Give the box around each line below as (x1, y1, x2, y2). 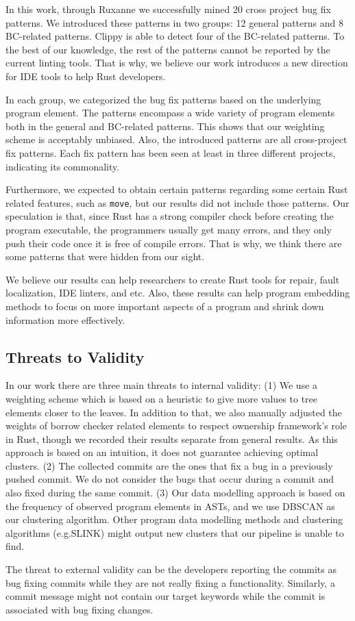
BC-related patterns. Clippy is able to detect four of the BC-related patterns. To (5, 29, 345, 43)
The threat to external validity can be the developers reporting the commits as (5, 562, 337, 576)
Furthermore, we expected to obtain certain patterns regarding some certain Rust (5, 182, 348, 197)
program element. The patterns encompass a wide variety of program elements (5, 105, 335, 120)
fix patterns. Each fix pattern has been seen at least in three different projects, (5, 145, 336, 160)
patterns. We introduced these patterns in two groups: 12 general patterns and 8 (5, 15, 343, 29)
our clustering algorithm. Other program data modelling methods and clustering (5, 512, 343, 527)
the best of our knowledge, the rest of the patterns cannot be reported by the (5, 42, 330, 56)
